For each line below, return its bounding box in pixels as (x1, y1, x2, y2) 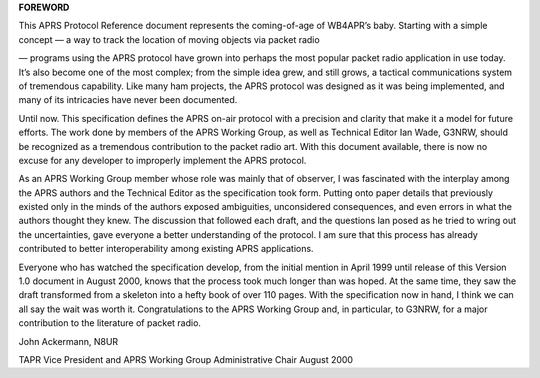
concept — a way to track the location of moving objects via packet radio (18, 33, 320, 45)
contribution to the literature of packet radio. (18, 317, 202, 329)
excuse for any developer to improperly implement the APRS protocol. (18, 154, 307, 166)
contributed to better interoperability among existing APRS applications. (18, 243, 314, 255)
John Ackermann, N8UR (18, 335, 119, 347)
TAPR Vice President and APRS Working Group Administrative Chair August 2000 (18, 353, 354, 365)
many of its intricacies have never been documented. (18, 94, 238, 106)
